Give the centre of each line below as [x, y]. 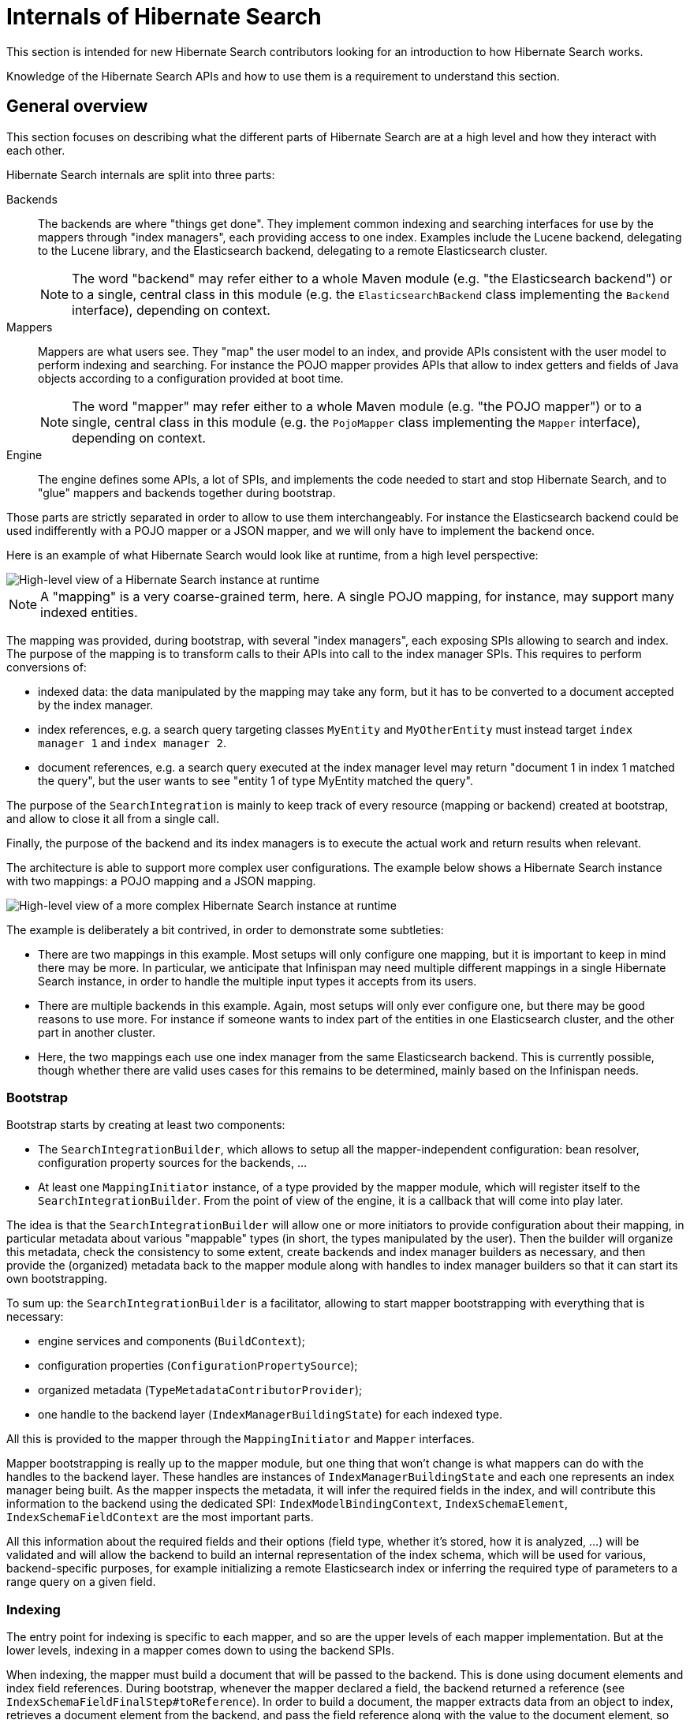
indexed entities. [89, 612]
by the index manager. [96, 705]
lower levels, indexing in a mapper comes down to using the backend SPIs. [200, 1651]
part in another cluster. [97, 1032]
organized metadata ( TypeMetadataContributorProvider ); [200, 1390]
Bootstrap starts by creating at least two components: [146, 1125]
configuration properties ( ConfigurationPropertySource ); [198, 1366]
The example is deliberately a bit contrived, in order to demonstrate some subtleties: [225, 929]
